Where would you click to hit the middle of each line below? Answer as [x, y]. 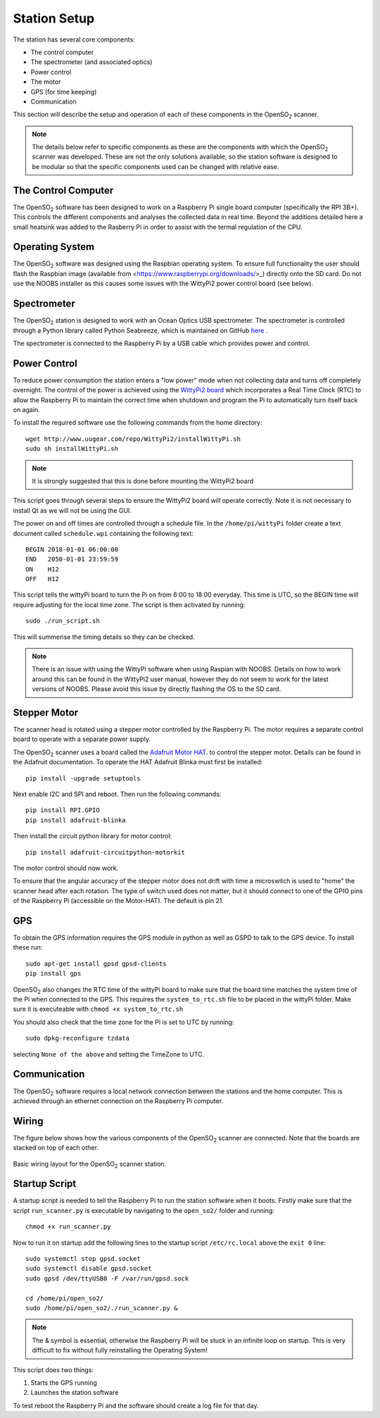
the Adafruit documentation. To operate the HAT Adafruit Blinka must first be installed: [138, 762]
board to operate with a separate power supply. [82, 739]
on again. [26, 409]
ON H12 [42, 569]
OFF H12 [42, 579]
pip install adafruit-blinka [76, 820]
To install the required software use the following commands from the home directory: [138, 423]
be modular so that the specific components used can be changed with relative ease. [156, 166]
